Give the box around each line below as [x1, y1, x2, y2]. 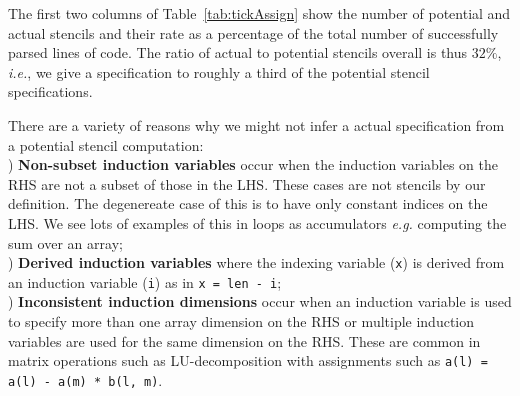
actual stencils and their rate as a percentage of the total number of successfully [8, 22, 499, 43]
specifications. [8, 81, 93, 102]
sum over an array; [8, 232, 123, 253]
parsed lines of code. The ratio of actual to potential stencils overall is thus [8, 42, 468, 63]
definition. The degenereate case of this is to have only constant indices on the [8, 193, 488, 214]
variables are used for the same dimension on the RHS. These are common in [8, 330, 481, 351]
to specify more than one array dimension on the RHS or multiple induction [8, 311, 475, 332]
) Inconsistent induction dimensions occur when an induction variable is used [8, 291, 512, 312]
